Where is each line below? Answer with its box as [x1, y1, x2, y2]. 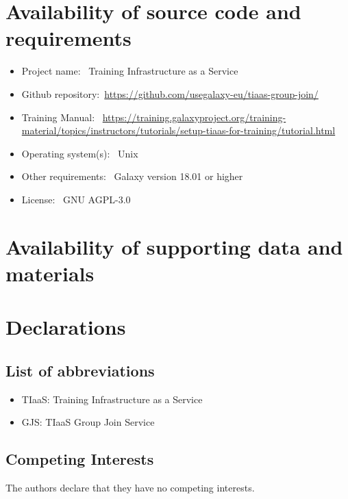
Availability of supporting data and [5, 232, 343, 260]
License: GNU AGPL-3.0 [21, 192, 131, 206]
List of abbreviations [5, 359, 155, 381]
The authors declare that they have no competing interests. [5, 481, 255, 494]
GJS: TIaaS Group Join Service [21, 415, 155, 429]
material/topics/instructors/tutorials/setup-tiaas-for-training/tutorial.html [21, 123, 336, 138]
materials [5, 259, 95, 287]
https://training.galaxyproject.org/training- [102, 110, 286, 124]
